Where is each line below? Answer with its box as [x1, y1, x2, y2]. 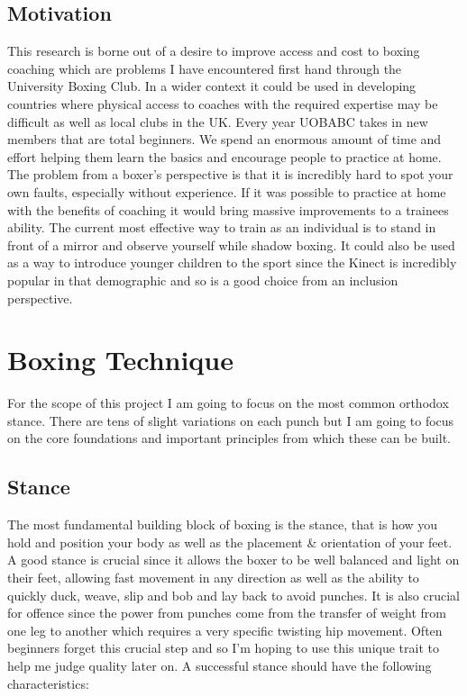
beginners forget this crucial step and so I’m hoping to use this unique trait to [7, 638, 439, 657]
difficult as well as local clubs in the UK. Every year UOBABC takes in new [7, 112, 428, 131]
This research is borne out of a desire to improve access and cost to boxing [7, 41, 420, 60]
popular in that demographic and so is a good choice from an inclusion [7, 270, 398, 289]
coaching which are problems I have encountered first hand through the [7, 59, 402, 77]
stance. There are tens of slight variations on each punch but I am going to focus [7, 411, 454, 429]
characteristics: [7, 673, 89, 692]
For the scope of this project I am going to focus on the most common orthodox [7, 393, 449, 412]
